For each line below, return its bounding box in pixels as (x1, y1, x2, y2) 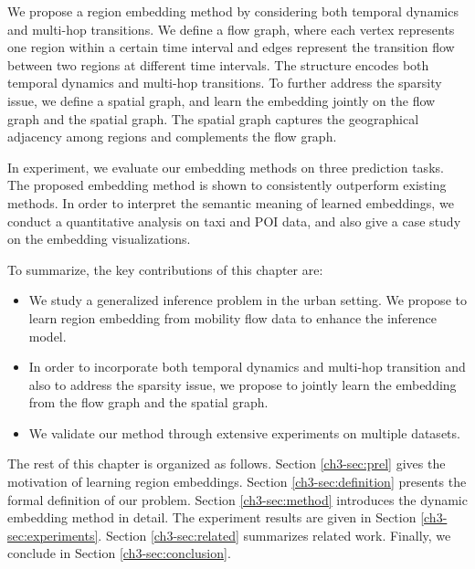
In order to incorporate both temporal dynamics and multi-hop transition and (28, 357, 466, 376)
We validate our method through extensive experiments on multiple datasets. (28, 423, 460, 442)
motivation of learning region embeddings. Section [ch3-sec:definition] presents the (7, 472, 467, 491)
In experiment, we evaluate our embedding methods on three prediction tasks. (7, 157, 444, 176)
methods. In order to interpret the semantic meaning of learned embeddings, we (7, 193, 454, 212)
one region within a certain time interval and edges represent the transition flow (7, 37, 455, 57)
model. (28, 326, 67, 345)
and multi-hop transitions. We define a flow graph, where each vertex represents (7, 19, 455, 38)
